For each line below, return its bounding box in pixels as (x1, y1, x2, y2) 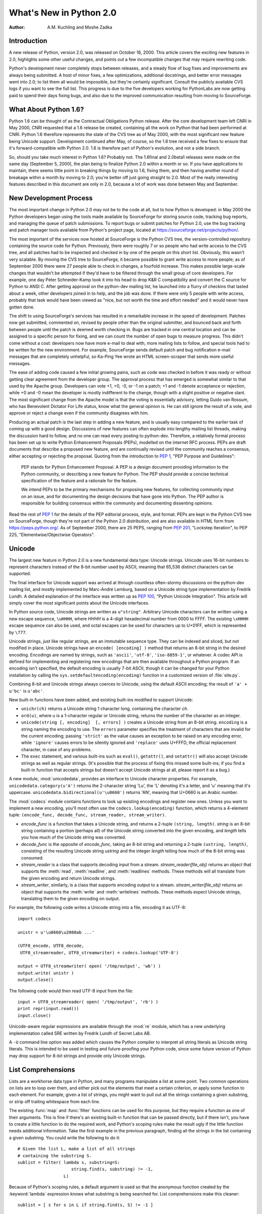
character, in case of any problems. (21, 746, 92, 752)
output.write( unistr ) (17, 970, 74, 976)
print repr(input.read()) (17, 1006, 80, 1012)
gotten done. (9, 304, 35, 310)
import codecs (17, 916, 51, 921)
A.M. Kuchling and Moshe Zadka (47, 24, 113, 30)
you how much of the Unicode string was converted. (21, 834, 126, 840)
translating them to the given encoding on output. (21, 895, 120, 901)
